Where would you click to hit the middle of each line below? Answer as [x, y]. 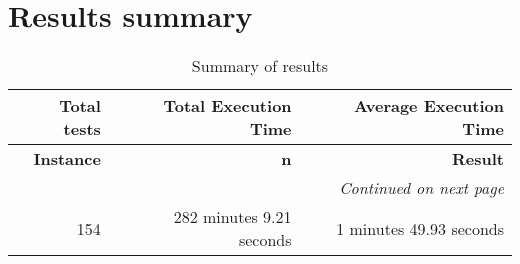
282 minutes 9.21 [232, 217]
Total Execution [227, 106]
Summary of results [260, 66]
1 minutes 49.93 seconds [420, 228]
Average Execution [428, 106]
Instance [67, 159]
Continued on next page [421, 188]
